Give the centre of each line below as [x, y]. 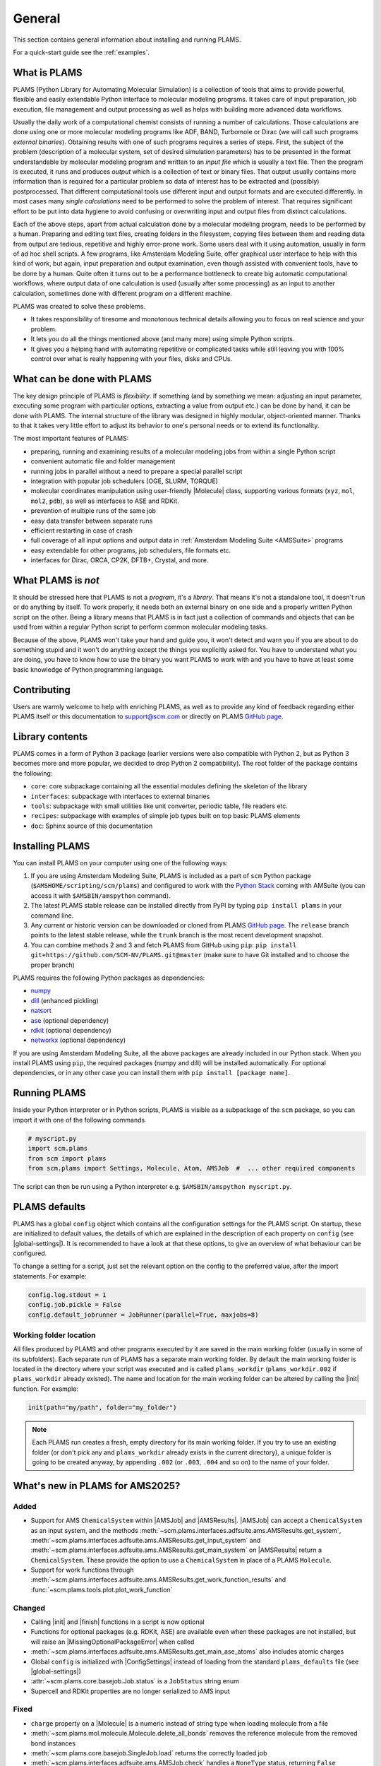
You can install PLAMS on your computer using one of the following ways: [121, 863]
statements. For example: [50, 1276]
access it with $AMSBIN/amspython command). [101, 895]
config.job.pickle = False [74, 1305]
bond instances [53, 1743]
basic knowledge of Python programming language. [89, 669]
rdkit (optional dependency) [71, 1030]
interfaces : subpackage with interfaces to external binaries [120, 796]
